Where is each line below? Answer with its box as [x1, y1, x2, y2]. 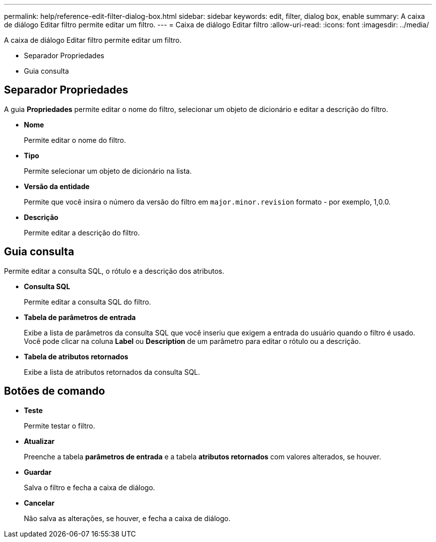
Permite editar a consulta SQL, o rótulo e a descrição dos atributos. [4, 266, 224, 275]
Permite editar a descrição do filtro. [24, 228, 140, 237]
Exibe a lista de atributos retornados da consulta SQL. [24, 367, 200, 376]
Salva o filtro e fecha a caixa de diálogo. [24, 483, 155, 492]
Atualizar [24, 436, 55, 445]
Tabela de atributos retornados [24, 352, 128, 361]
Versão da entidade [24, 182, 90, 191]
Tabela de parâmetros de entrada [24, 313, 136, 322]
